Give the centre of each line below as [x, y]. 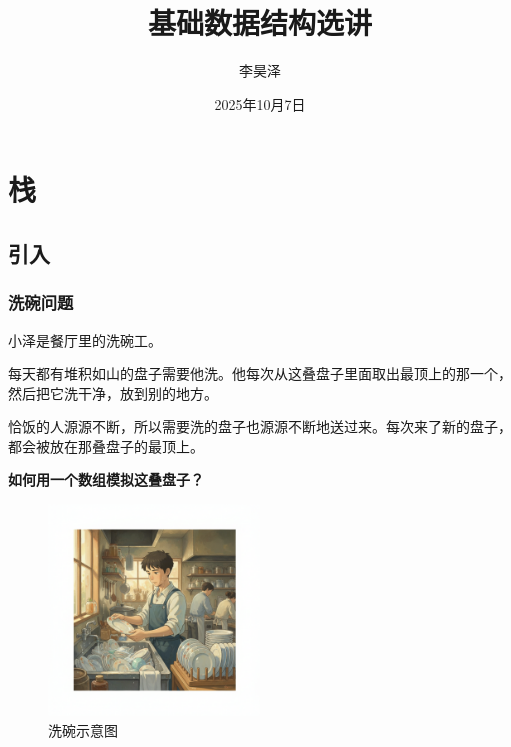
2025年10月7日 [260, 103]
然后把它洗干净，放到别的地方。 [113, 392]
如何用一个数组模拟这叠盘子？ [106, 479]
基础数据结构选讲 [259, 22]
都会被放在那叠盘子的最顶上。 [106, 445]
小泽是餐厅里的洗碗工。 [85, 339]
